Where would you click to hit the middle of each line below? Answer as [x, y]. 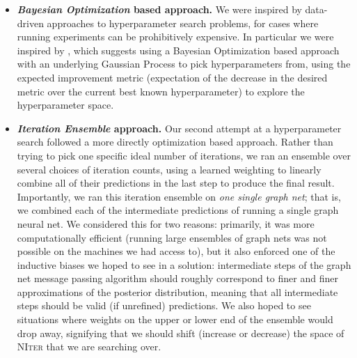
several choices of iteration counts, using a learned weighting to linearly [169, 169]
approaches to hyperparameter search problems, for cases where [183, 23]
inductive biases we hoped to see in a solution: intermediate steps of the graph [184, 264]
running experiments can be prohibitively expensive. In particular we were [175, 37]
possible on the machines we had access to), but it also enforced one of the [176, 251]
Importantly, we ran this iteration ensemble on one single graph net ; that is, [179, 196]
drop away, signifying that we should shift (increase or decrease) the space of [181, 333]
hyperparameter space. [65, 105]
